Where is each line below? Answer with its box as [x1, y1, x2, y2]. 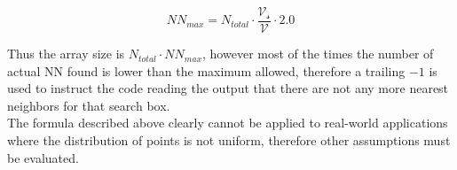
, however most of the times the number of [202, 44, 434, 63]
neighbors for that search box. [7, 96, 170, 114]
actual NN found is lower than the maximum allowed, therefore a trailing [7, 61, 406, 80]
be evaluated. [7, 148, 79, 166]
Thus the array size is [7, 44, 125, 63]
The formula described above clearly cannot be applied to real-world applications [7, 113, 448, 132]
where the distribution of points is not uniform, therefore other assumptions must [7, 131, 451, 150]
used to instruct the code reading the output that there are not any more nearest [7, 79, 449, 97]
